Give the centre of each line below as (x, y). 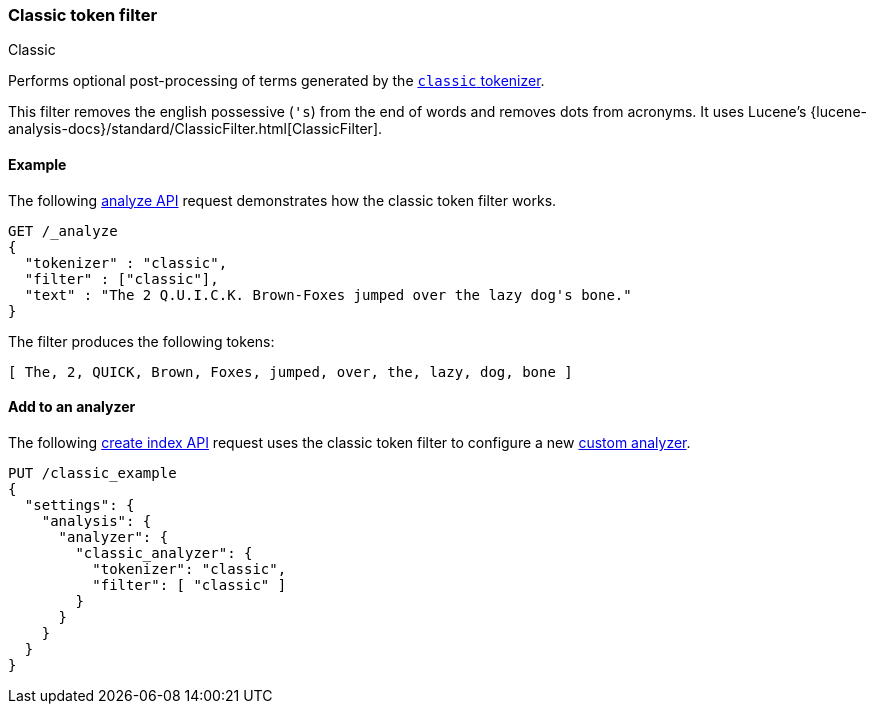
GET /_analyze (63, 230)
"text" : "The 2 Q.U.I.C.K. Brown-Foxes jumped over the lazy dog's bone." (328, 294)
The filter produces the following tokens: (141, 341)
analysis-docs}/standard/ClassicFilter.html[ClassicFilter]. (195, 129)
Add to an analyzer (72, 407)
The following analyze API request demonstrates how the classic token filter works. (282, 200)
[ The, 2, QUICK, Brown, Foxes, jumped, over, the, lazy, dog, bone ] (290, 371)
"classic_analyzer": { (164, 552)
